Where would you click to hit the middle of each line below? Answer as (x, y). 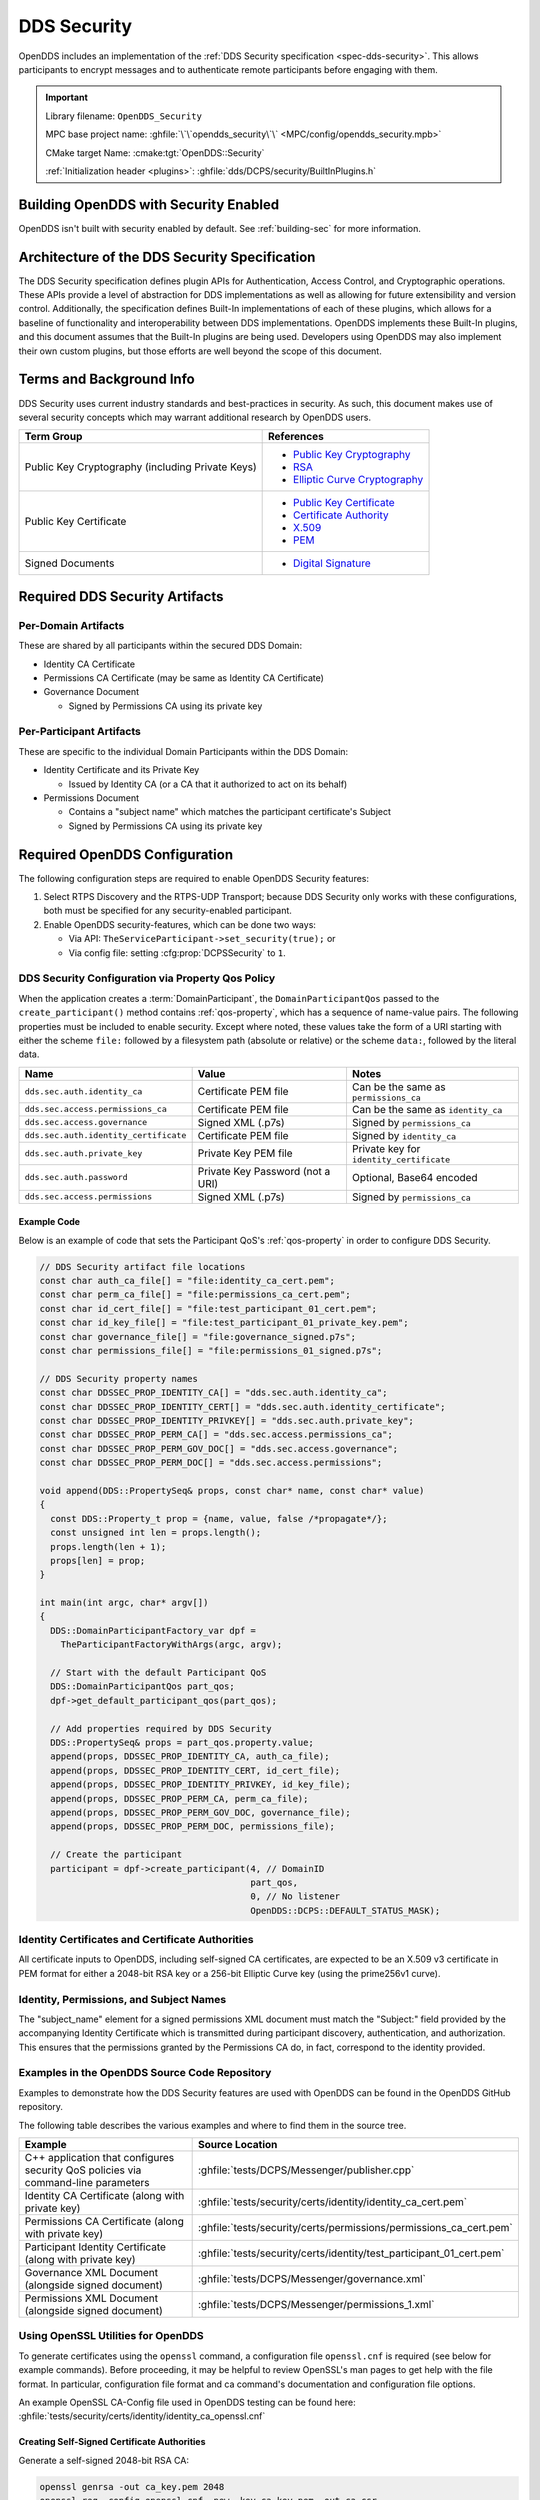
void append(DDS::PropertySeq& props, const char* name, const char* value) (232, 1490)
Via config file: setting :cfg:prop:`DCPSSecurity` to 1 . (177, 952)
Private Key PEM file (245, 1153)
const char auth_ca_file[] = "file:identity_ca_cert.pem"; (187, 1281)
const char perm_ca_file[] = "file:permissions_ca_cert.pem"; (195, 1294)
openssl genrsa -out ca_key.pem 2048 (132, 2486)
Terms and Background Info (106, 379)
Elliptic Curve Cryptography (358, 480)
